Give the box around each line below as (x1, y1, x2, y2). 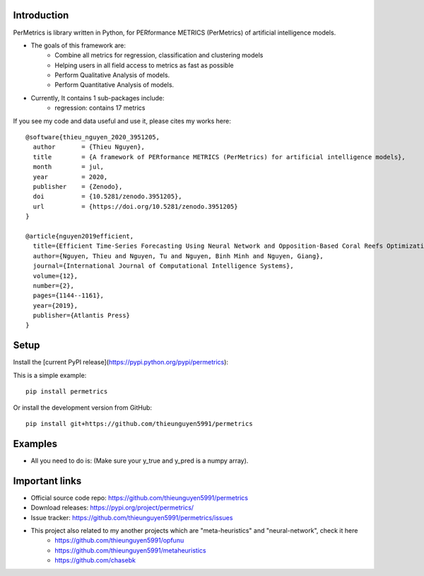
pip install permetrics (25, 388, 108, 396)
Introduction (13, 9, 69, 21)
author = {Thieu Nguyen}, (33, 143, 145, 151)
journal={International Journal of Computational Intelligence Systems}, (33, 262, 294, 270)
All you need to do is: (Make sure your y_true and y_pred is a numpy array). (30, 456, 249, 465)
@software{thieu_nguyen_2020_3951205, (25, 133, 160, 142)
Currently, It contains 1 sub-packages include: (30, 93, 165, 102)
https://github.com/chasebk (54, 556, 136, 565)
